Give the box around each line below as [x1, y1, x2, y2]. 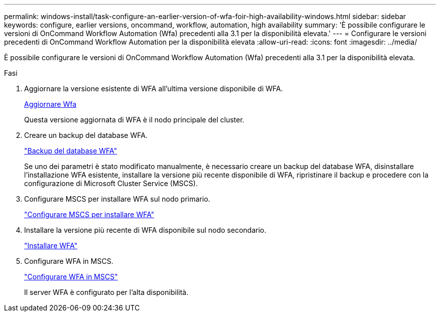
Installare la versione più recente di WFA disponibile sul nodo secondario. [24, 226, 266, 234]
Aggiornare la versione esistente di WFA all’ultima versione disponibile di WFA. [24, 84, 283, 93]
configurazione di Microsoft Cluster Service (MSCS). [24, 179, 198, 188]
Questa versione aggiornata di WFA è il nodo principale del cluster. [24, 115, 245, 124]
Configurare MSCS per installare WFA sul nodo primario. [24, 195, 210, 203]
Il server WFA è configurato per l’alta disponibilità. [24, 288, 188, 296]
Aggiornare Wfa [24, 100, 76, 108]
